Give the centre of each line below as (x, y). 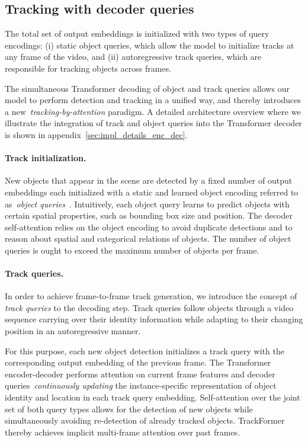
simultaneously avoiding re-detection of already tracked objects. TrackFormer (145, 420)
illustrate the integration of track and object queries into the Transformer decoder (153, 123)
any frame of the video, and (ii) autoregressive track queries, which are (133, 57)
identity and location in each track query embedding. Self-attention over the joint (153, 397)
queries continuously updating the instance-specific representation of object (141, 385)
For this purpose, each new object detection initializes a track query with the (145, 350)
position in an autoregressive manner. (73, 331)
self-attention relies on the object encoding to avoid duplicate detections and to (149, 227)
